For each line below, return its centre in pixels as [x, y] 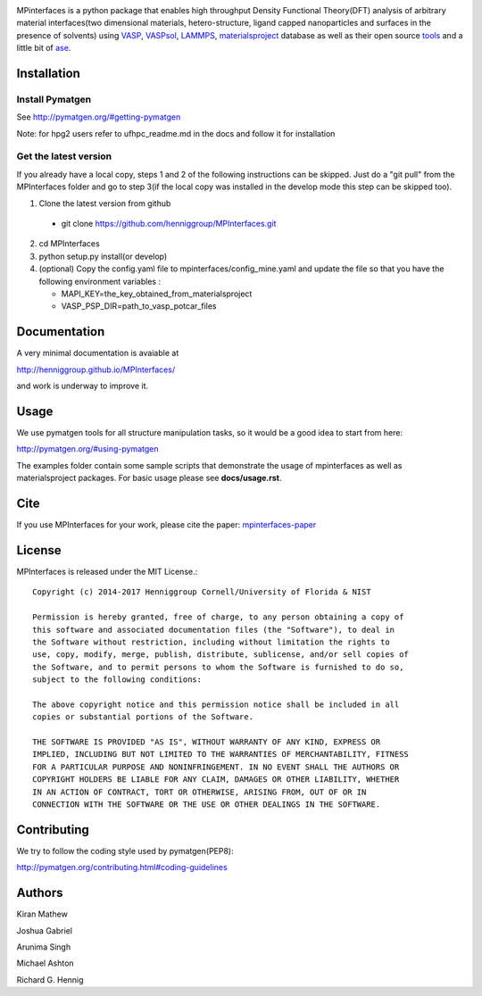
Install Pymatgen [54, 99]
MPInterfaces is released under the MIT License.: [107, 571]
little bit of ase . [44, 48]
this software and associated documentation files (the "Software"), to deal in [214, 630]
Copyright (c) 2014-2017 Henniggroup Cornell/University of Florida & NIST [202, 592]
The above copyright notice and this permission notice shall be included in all [216, 704]
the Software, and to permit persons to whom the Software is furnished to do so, [218, 667]
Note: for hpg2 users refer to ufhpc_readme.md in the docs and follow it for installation [176, 133]
